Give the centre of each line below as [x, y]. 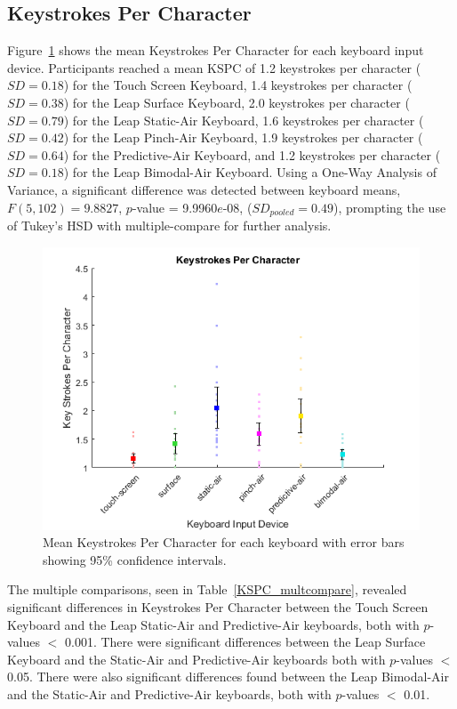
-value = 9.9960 [175, 207]
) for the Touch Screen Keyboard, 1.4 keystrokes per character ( [238, 85]
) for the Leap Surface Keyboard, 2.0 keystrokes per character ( [237, 102]
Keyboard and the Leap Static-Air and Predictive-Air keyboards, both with [213, 624]
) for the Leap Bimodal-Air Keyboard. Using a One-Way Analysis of [250, 172]
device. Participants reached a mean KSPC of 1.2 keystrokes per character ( [214, 67]
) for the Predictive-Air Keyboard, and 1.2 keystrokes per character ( [252, 154]
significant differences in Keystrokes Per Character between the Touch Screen [218, 606]
